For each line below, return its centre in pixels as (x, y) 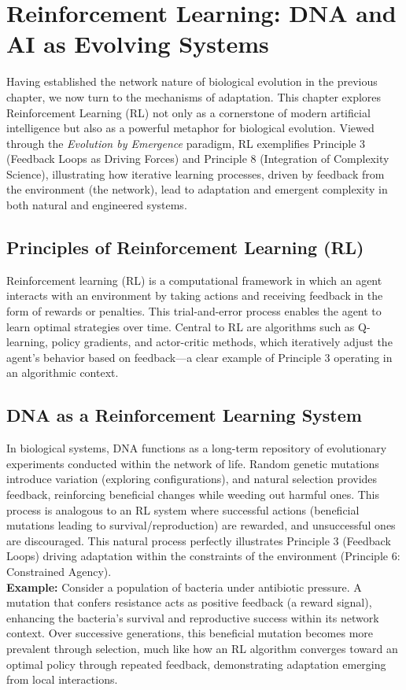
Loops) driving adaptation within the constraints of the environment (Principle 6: (203, 556)
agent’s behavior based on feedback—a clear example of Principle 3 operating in (199, 357)
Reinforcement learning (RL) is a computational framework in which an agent (194, 280)
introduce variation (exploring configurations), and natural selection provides (192, 479)
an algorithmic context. (63, 373)
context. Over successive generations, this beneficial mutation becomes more (190, 633)
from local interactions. (62, 679)
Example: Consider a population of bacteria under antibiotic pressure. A (184, 587)
